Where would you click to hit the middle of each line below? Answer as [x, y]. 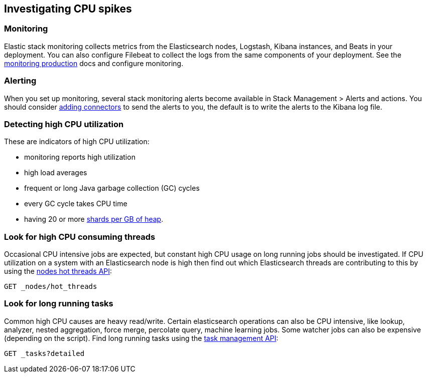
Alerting [20, 81]
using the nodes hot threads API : [58, 271]
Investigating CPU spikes [68, 9]
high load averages [56, 173]
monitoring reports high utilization [80, 157]
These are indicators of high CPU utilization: [77, 142]
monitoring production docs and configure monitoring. [94, 63]
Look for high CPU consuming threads [80, 237]
